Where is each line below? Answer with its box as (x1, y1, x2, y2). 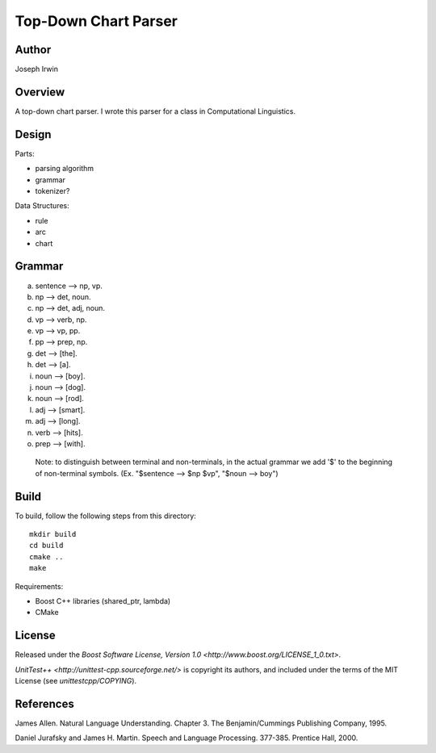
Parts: (15, 149, 36, 158)
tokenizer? (35, 186, 70, 196)
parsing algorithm (35, 164, 94, 174)
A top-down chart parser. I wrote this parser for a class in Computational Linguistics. (15, 106, 296, 116)
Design (15, 128, 52, 141)
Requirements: (15, 581, 64, 591)
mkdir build (29, 529, 77, 539)
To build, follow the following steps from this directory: (15, 511, 197, 521)
